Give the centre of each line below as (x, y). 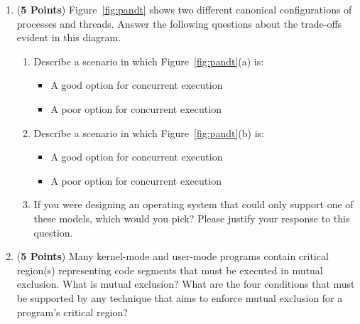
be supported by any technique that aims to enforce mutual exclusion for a (180, 297)
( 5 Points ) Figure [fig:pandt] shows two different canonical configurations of (184, 9)
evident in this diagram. (69, 37)
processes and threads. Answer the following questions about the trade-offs (179, 23)
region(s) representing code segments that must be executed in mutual (170, 270)
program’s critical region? (72, 312)
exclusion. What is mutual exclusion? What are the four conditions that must (186, 284)
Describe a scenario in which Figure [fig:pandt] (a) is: (149, 61)
